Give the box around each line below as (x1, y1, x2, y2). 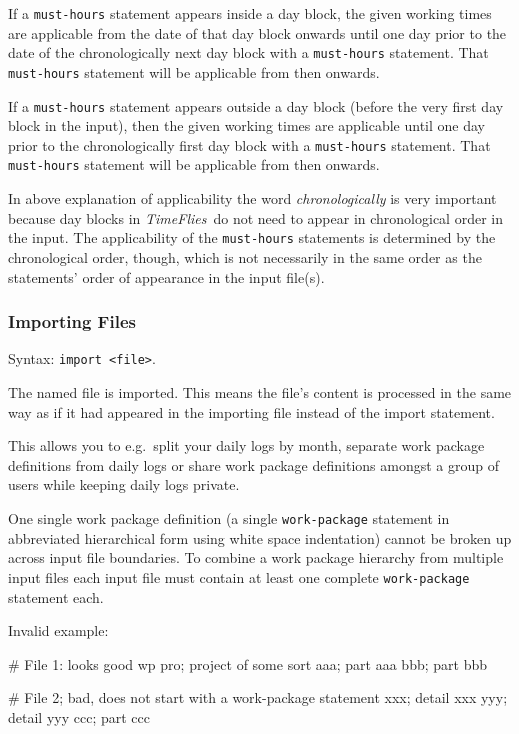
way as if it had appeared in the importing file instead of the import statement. (8, 401, 495, 422)
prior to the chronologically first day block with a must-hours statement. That (8, 134, 491, 155)
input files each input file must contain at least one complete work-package (8, 566, 470, 587)
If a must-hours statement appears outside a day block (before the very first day (8, 95, 504, 116)
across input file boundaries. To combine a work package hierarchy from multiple (8, 547, 504, 568)
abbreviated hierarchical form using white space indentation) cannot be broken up (8, 527, 512, 548)
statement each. (8, 586, 104, 607)
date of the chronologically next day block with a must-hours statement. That (8, 42, 489, 63)
